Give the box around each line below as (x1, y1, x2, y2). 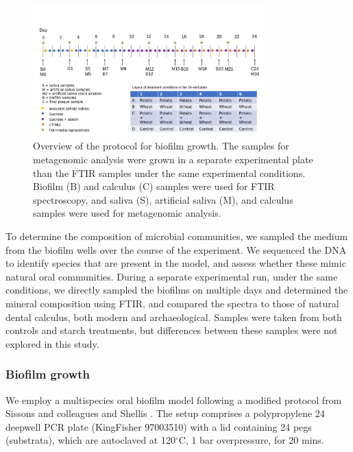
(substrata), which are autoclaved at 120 (5, 433, 175, 447)
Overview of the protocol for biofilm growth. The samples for (33, 139, 289, 153)
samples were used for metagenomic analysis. (33, 206, 221, 220)
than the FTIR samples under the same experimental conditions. (33, 165, 306, 180)
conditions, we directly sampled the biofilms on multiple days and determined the (5, 283, 348, 297)
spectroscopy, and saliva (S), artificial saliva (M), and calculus (33, 192, 293, 206)
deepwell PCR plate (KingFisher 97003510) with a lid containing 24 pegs (5, 419, 312, 433)
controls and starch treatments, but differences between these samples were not (5, 323, 338, 337)
